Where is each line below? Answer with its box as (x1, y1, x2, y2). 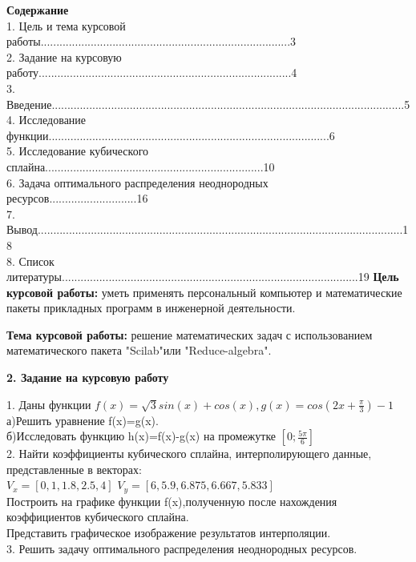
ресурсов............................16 (6, 190, 148, 207)
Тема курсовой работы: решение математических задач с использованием (6, 326, 373, 343)
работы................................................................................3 (6, 33, 297, 50)
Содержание (6, 2, 69, 18)
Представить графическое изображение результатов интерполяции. (6, 524, 331, 541)
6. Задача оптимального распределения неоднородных (6, 174, 269, 191)
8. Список (6, 252, 55, 269)
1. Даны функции (6, 395, 91, 412)
